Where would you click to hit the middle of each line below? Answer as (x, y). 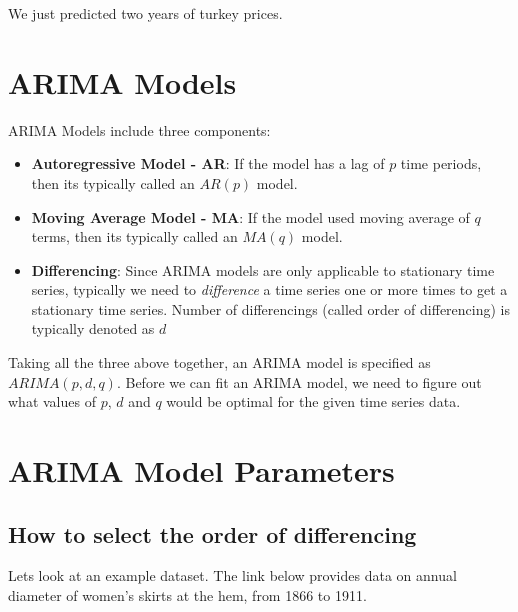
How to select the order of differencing (212, 533)
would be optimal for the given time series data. (313, 401)
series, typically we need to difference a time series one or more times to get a (269, 289)
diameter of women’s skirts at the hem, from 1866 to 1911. (187, 595)
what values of (52, 401)
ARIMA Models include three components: (139, 129)
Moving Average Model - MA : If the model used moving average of (250, 216)
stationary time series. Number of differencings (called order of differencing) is (270, 308)
